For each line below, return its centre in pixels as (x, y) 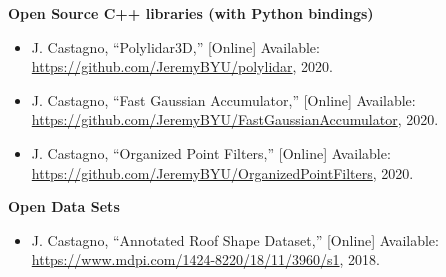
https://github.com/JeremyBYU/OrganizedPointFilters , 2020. (222, 172)
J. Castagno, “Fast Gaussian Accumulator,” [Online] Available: (223, 99)
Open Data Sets (64, 206)
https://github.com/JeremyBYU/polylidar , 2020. (182, 66)
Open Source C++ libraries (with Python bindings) (191, 13)
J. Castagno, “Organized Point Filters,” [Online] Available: (211, 152)
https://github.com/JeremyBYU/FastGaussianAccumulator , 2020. (235, 119)
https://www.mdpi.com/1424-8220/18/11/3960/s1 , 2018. (206, 259)
